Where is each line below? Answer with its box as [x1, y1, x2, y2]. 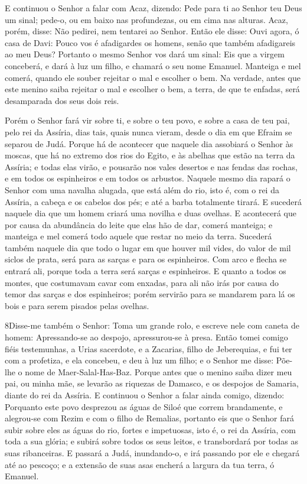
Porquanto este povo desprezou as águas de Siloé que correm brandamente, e [5, 400, 283, 412]
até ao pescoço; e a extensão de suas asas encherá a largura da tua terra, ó [5, 458, 275, 470]
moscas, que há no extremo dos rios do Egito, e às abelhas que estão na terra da [5, 149, 295, 161]
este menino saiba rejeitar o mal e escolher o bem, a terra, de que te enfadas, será [5, 83, 300, 95]
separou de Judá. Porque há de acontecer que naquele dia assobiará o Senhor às [5, 137, 293, 150]
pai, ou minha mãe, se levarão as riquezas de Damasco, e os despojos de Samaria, [5, 377, 299, 389]
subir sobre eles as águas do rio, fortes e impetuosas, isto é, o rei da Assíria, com [5, 423, 296, 436]
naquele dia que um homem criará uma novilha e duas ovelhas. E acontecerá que [5, 207, 296, 219]
